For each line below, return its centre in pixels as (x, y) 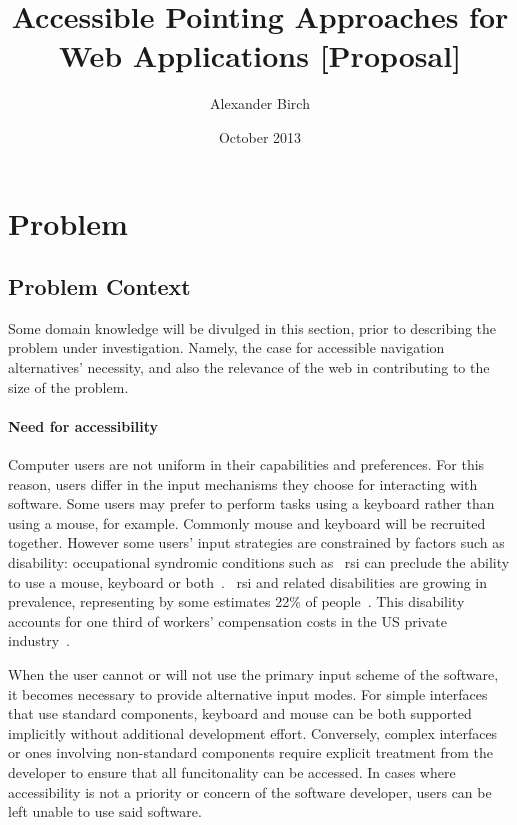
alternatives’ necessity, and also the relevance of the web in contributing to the (249, 367)
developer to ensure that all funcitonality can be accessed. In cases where (232, 771)
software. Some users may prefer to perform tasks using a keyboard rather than (251, 503)
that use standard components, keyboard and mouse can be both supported (240, 713)
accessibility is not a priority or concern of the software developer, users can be (250, 791)
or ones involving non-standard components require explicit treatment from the (251, 752)
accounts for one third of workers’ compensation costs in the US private (227, 620)
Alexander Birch (260, 103)
